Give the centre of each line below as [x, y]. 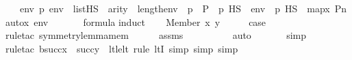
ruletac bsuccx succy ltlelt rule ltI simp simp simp [122, 48]
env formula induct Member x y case [150, 21]
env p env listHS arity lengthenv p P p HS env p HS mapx [175, 8]
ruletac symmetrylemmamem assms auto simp [156, 35]
